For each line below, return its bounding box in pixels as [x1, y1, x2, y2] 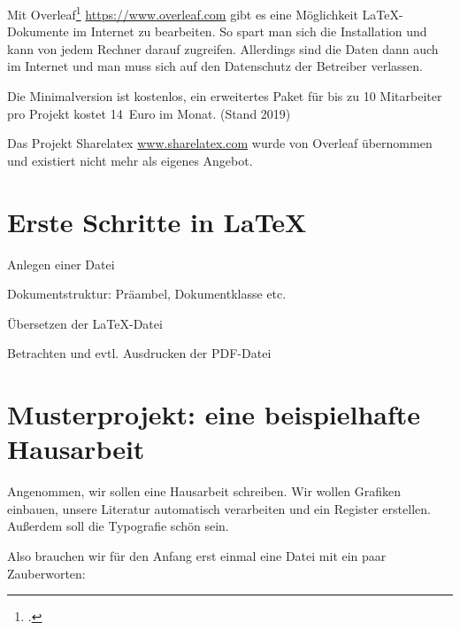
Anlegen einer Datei [7, 254, 115, 273]
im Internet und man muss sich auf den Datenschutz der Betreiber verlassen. [7, 57, 424, 75]
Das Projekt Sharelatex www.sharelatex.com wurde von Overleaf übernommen [7, 134, 433, 152]
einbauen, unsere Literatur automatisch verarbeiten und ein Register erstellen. [7, 499, 431, 517]
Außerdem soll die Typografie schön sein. [7, 517, 229, 535]
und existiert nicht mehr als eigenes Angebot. [7, 151, 253, 169]
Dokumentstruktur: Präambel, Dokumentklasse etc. [7, 284, 287, 303]
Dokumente [7, 22, 69, 41]
